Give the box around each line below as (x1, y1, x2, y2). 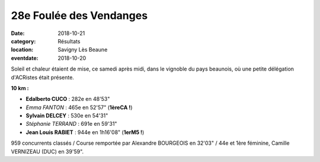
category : (11, 37, 36, 45)
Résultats (57, 37, 81, 45)
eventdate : (11, 54, 39, 62)
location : (11, 46, 34, 53)
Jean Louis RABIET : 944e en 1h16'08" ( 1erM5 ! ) (25, 128, 145, 136)
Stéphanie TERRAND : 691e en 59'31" (25, 120, 117, 128)
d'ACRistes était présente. (11, 74, 74, 81)
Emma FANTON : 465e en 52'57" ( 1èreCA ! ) (25, 104, 133, 111)
